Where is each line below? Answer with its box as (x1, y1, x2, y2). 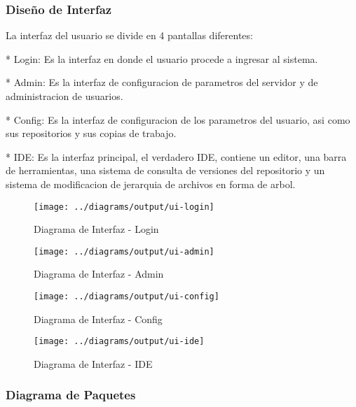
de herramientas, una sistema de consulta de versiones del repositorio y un (6, 163, 325, 178)
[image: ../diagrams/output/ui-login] (34, 201, 214, 212)
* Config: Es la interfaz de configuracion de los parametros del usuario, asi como (6, 112, 350, 127)
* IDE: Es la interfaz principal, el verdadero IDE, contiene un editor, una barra (6, 149, 347, 164)
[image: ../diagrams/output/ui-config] (34, 292, 219, 302)
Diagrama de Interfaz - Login (34, 222, 159, 236)
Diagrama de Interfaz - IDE (34, 356, 153, 371)
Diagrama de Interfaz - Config (34, 311, 163, 326)
